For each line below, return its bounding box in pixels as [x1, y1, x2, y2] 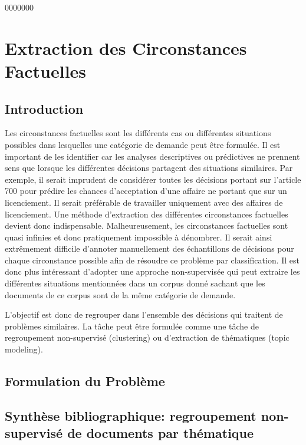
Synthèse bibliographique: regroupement [5, 406, 256, 424]
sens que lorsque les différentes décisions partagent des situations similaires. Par [5, 161, 293, 174]
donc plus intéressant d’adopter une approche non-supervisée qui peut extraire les [5, 265, 300, 278]
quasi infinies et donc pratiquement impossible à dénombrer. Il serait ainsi [5, 230, 272, 243]
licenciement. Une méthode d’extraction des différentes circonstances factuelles [5, 207, 288, 220]
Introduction [5, 99, 84, 117]
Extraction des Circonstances [5, 35, 247, 60]
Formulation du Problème [5, 372, 165, 390]
